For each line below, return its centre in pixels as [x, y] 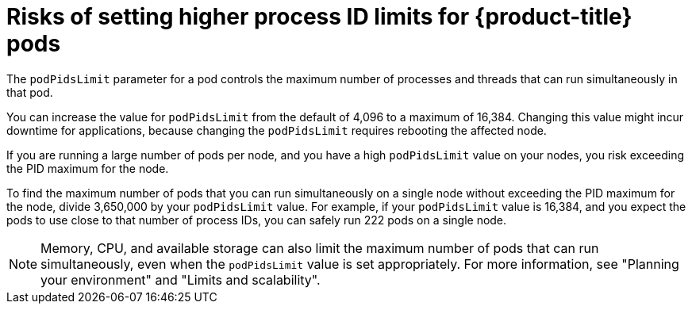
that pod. [30, 92]
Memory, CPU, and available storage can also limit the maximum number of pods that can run [320, 248]
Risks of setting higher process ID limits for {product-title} [319, 17]
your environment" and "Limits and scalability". [181, 279]
